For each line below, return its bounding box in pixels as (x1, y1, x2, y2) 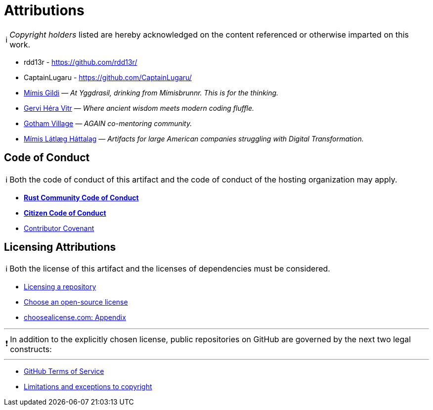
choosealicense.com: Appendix (24, 313, 126, 322)
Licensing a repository (24, 282, 96, 291)
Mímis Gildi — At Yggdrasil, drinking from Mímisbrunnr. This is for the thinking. (24, 88, 279, 97)
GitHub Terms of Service (24, 367, 104, 376)
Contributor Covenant (24, 224, 94, 232)
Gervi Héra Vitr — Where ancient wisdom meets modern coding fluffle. (24, 103, 255, 112)
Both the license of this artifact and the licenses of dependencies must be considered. (9, 264, 330, 274)
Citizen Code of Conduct (24, 208, 106, 217)
